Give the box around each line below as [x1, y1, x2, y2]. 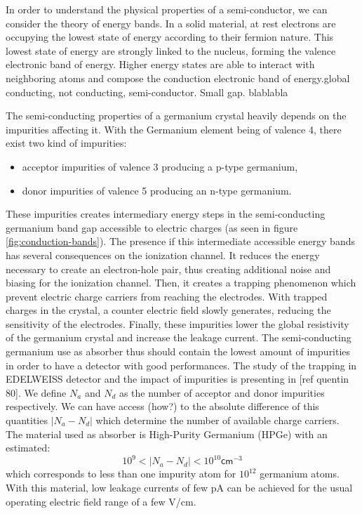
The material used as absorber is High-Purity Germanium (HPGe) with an [6, 426, 328, 441]
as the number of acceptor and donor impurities [119, 385, 325, 400]
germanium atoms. [260, 466, 340, 481]
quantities [6, 413, 48, 428]
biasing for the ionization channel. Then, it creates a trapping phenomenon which [6, 275, 356, 290]
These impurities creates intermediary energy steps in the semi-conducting [6, 206, 326, 221]
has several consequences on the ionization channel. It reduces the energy [6, 247, 320, 262]
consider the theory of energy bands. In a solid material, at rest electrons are [6, 15, 336, 30]
